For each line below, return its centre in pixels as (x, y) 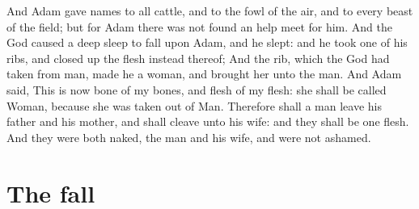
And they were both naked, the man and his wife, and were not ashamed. (189, 137)
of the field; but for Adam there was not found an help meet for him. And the (199, 26)
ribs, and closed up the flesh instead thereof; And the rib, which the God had (198, 58)
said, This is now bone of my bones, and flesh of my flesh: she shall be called (197, 89)
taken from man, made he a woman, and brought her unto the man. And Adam (204, 74)
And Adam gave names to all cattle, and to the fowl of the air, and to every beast (210, 10)
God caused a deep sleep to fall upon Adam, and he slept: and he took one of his (207, 42)
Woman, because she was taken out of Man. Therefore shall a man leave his (194, 105)
